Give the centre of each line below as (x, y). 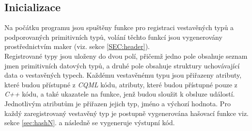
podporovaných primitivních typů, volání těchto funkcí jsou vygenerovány (113, 37)
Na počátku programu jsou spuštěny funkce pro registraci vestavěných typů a (119, 27)
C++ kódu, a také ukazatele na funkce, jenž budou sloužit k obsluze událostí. (120, 94)
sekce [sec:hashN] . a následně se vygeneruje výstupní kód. (90, 123)
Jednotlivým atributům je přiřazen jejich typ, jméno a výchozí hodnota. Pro (118, 103)
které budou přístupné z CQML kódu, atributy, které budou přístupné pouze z (121, 84)
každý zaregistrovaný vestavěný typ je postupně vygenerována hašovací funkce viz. (127, 113)
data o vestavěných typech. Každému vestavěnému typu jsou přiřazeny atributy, (123, 75)
